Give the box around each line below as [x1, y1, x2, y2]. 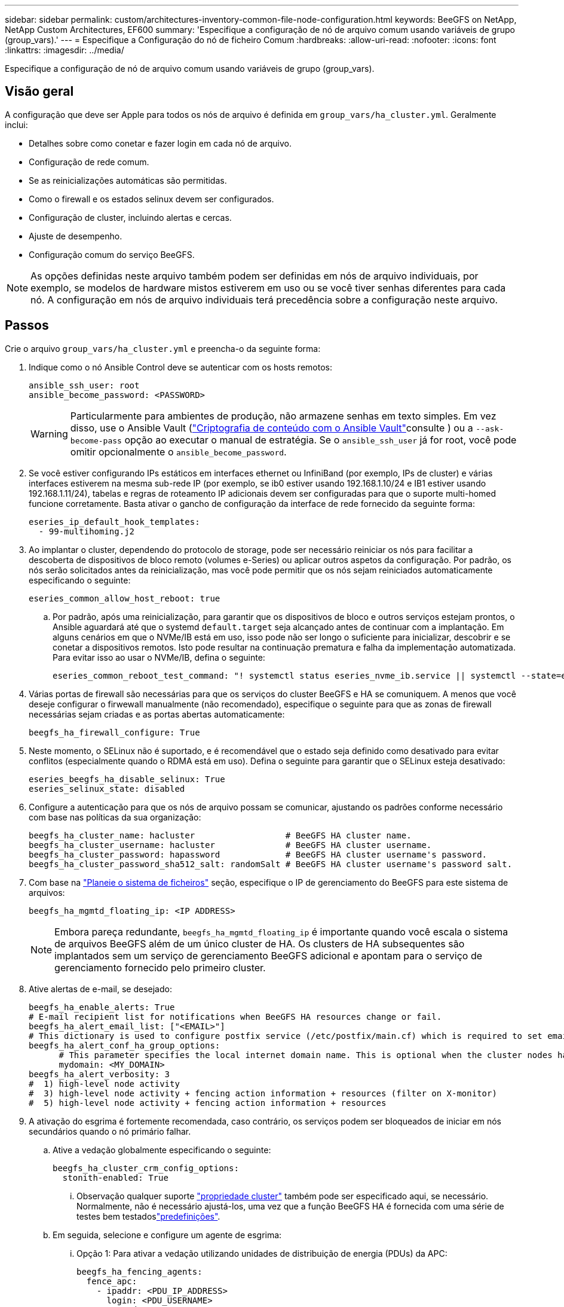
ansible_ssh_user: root [29, 380, 140, 390]
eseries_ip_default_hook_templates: [29, 516, 200, 527]
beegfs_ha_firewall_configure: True [29, 727, 200, 737]
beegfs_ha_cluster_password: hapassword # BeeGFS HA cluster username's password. [29, 849, 488, 859]
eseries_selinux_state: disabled [29, 783, 185, 794]
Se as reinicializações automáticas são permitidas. [29, 175, 227, 186]
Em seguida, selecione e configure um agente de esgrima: [53, 1229, 282, 1240]
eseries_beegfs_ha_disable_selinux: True [29, 774, 225, 784]
